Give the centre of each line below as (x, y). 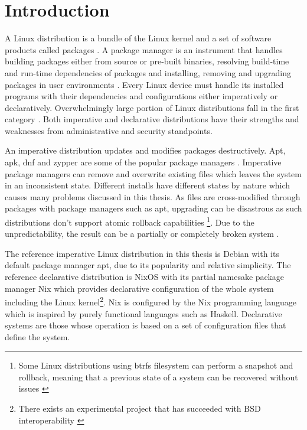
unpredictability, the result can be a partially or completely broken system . (142, 234)
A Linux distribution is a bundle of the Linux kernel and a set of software (138, 38)
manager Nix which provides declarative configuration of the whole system (139, 288)
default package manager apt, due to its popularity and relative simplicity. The (148, 265)
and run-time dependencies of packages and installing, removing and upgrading (148, 72)
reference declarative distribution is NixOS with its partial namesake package (145, 277)
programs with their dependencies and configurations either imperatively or (141, 96)
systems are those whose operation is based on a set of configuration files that (146, 325)
